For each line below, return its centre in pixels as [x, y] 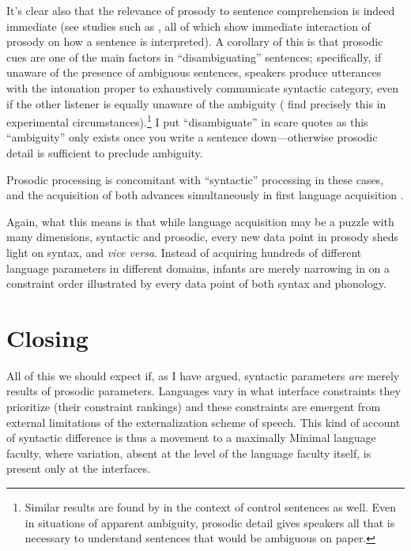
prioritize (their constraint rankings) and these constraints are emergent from [194, 407]
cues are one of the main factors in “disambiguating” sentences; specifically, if [194, 57]
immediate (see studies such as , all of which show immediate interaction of [189, 26]
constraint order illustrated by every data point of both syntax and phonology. [196, 283]
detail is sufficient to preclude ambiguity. [105, 153]
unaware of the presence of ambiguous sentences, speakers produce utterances [194, 72]
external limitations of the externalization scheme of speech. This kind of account [204, 422]
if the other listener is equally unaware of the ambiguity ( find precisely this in [196, 103]
